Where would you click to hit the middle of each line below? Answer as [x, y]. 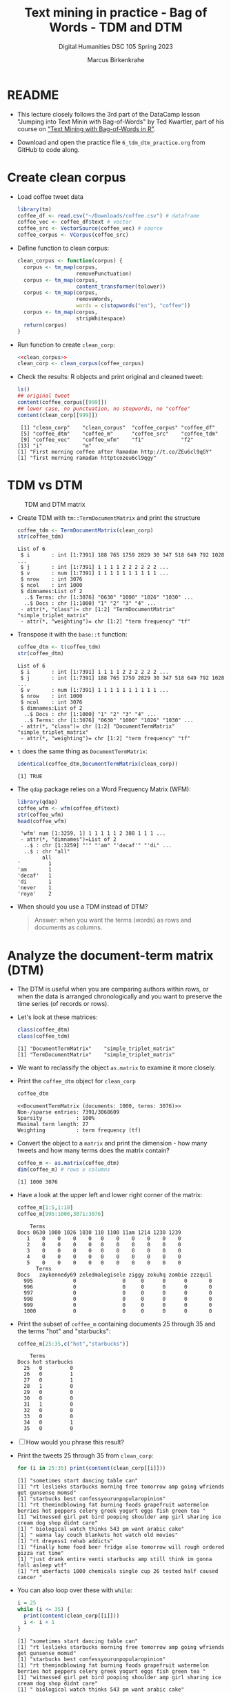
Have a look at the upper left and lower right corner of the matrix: [110, 1194]
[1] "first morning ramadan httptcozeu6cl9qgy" [87, 458]
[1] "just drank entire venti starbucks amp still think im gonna [114, 1559]
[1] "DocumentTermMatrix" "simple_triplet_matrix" [96, 1049]
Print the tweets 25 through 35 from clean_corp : [85, 1455]
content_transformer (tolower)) [121, 287]
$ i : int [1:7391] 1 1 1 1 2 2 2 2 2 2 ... [94, 672]
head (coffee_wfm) [42, 821]
